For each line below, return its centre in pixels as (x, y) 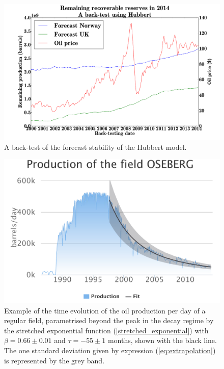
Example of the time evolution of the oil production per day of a (105, 310)
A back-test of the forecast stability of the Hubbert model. (95, 147)
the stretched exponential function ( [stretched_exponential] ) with (106, 330)
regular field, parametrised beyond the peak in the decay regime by (109, 320)
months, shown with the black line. (162, 340)
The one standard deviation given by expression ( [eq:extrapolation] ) (110, 350)
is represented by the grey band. (54, 360)
